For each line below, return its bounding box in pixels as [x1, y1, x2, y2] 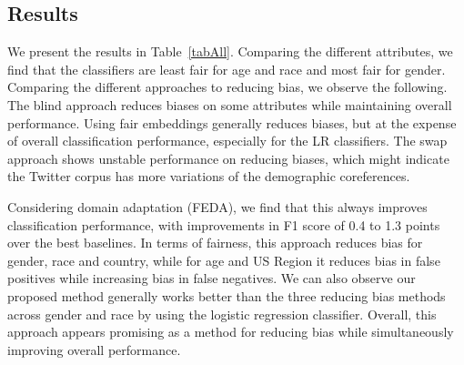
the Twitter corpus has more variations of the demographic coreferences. [7, 167, 410, 186]
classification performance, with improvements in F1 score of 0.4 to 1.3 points [7, 215, 440, 234]
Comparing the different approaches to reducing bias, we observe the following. [7, 77, 448, 96]
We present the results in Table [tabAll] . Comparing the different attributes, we [7, 42, 453, 61]
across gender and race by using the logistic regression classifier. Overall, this [7, 304, 437, 323]
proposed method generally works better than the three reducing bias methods [7, 286, 446, 305]
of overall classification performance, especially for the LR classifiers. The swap [7, 131, 448, 150]
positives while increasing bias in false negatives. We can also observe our [7, 269, 416, 288]
